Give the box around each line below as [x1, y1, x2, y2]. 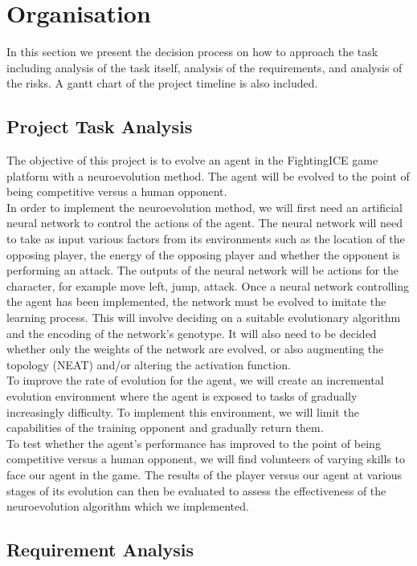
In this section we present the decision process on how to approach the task [6, 43, 378, 60]
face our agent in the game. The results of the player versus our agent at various [6, 466, 403, 483]
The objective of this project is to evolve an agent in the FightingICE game [6, 152, 378, 169]
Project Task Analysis [6, 114, 193, 139]
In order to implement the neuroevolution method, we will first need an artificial [6, 198, 403, 215]
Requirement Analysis [6, 537, 194, 562]
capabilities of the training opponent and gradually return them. [6, 419, 324, 436]
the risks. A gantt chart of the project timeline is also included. [6, 75, 318, 92]
